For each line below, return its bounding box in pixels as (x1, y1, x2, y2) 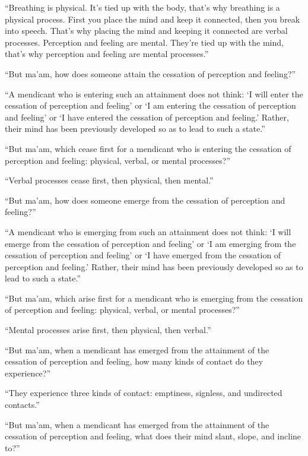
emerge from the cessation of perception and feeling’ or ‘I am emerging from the (5, 237, 296, 249)
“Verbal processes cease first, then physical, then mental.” (5, 174, 214, 186)
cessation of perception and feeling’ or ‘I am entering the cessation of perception (5, 99, 296, 112)
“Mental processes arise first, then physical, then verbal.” (5, 324, 211, 336)
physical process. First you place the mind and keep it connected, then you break (5, 12, 300, 25)
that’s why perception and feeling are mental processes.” (5, 47, 209, 60)
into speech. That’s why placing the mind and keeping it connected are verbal (5, 24, 288, 37)
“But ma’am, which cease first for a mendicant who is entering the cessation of (5, 142, 291, 154)
